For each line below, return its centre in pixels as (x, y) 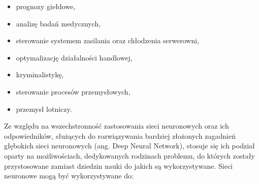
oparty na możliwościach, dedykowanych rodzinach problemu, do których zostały (129, 155)
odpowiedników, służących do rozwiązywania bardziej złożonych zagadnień (120, 135)
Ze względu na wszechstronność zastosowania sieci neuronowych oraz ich (117, 126)
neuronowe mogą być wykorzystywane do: (69, 176)
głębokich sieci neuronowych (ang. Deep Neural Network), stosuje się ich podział (129, 146)
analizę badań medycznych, (58, 23)
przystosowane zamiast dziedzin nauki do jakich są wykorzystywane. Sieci (118, 165)
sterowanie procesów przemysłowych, (73, 91)
